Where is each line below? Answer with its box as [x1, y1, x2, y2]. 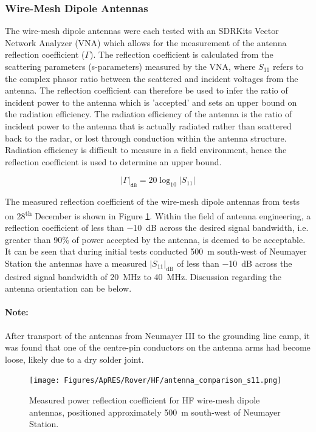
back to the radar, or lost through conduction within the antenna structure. [5, 131, 287, 144]
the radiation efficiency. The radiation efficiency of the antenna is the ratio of [5, 108, 292, 120]
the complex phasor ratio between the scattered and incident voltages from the [5, 72, 298, 84]
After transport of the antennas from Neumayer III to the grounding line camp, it [5, 329, 310, 341]
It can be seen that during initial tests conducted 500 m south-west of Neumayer [5, 245, 307, 258]
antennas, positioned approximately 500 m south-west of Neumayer [29, 405, 281, 418]
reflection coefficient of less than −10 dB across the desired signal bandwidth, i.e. [5, 221, 309, 233]
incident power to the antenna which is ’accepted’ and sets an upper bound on [5, 95, 297, 108]
